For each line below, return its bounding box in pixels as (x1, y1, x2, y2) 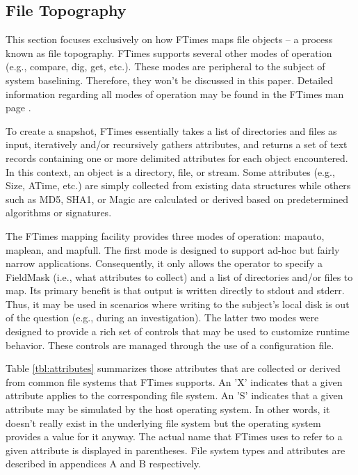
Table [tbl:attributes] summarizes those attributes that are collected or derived (6, 361, 341, 376)
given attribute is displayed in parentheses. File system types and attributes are (6, 442, 345, 457)
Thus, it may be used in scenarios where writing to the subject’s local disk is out (6, 296, 350, 311)
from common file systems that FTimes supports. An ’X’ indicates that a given (6, 374, 343, 389)
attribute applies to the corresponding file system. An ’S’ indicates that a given (6, 388, 343, 403)
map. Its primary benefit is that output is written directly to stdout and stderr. (6, 283, 345, 298)
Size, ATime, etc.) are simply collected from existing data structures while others (6, 178, 351, 193)
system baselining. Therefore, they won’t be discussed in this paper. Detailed (6, 72, 334, 87)
